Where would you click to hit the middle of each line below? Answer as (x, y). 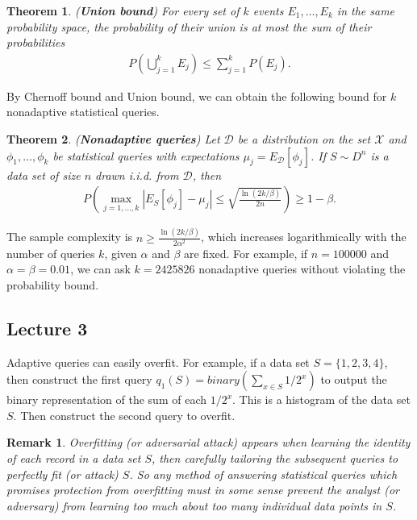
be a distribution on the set (304, 139)
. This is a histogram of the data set (321, 399)
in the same (366, 10)
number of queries (51, 253)
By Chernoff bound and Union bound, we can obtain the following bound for (197, 96)
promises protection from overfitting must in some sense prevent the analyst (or (203, 490)
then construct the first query (79, 379)
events (268, 10)
